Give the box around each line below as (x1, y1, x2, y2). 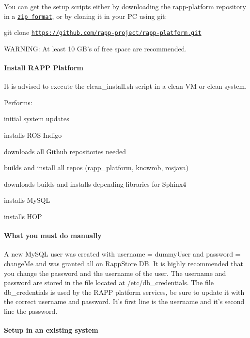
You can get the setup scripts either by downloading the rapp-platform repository (4, 1, 246, 11)
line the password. (4, 306, 58, 316)
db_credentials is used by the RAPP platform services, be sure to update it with (4, 287, 245, 297)
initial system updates (4, 113, 69, 124)
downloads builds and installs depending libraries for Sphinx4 (4, 178, 187, 189)
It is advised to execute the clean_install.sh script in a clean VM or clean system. (4, 81, 247, 91)
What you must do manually (4, 230, 102, 241)
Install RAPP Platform (4, 63, 83, 73)
